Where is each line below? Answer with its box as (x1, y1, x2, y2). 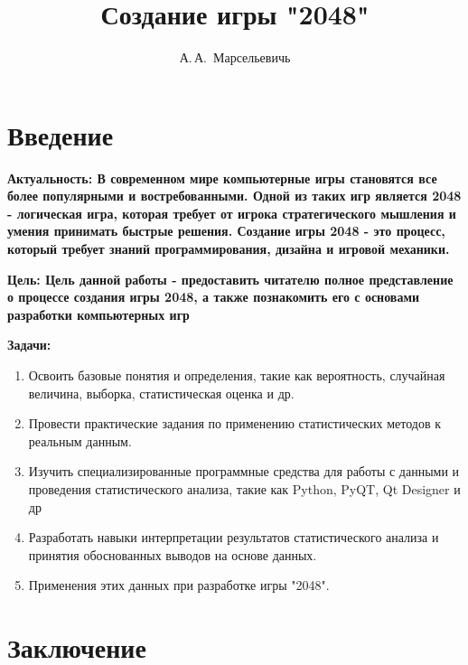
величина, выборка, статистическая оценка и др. (28, 383, 295, 402)
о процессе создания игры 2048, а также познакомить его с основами (7, 287, 420, 306)
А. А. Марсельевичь (179, 48, 291, 67)
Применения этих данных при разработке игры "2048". (28, 576, 330, 595)
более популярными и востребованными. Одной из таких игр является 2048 (7, 186, 462, 205)
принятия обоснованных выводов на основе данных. (28, 545, 317, 564)
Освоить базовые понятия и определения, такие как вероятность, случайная (28, 366, 445, 384)
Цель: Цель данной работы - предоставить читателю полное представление (7, 269, 454, 288)
